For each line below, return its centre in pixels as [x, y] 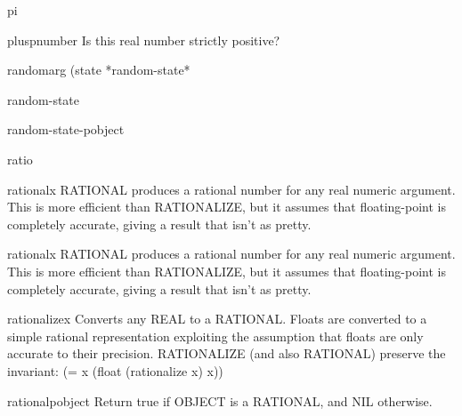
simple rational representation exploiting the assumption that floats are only [215, 336]
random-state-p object [66, 129]
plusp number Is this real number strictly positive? [144, 40]
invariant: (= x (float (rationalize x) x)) [115, 370]
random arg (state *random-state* [99, 70]
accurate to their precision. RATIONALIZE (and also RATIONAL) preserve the [227, 353]
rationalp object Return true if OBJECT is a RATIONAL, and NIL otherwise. [220, 400]
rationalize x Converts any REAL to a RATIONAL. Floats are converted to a [217, 319]
